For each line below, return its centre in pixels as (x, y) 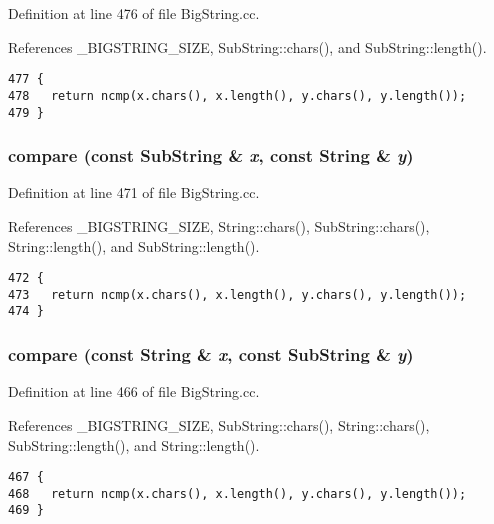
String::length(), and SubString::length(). (134, 245)
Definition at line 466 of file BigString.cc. (134, 391)
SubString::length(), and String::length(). (134, 444)
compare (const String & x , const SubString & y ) (211, 354)
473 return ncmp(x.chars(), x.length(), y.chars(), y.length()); (237, 294)
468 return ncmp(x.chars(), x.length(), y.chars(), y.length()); (237, 493)
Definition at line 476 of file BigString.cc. (134, 13)
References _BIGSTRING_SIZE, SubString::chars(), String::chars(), (219, 424)
